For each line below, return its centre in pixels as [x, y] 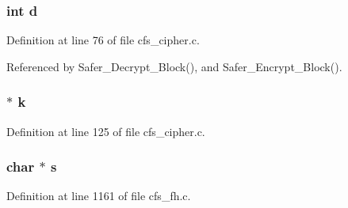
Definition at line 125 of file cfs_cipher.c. [106, 131]
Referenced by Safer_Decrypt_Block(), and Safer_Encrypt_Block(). [174, 66]
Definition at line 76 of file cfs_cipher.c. [103, 40]
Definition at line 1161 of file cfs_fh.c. [99, 196]
